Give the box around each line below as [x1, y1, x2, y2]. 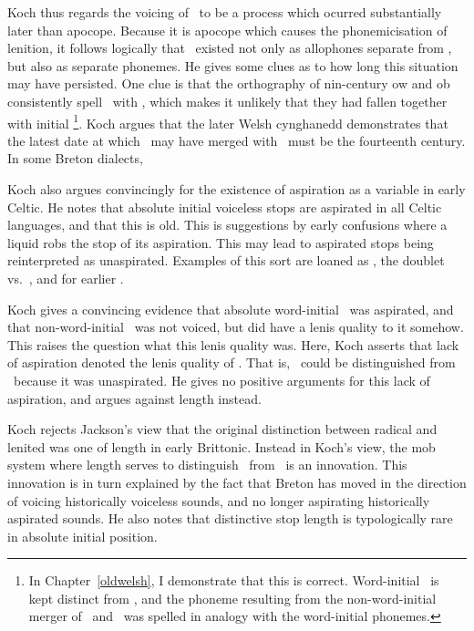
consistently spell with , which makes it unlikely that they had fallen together [7, 91, 448, 110]
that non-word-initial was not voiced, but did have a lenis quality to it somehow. [7, 317, 464, 336]
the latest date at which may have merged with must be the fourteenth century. [7, 130, 466, 150]
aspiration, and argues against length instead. [7, 388, 262, 408]
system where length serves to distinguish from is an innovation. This [7, 455, 407, 474]
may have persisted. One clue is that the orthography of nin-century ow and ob [7, 74, 450, 93]
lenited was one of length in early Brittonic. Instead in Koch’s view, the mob [7, 437, 436, 456]
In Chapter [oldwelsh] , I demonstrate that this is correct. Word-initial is [28, 571, 439, 590]
